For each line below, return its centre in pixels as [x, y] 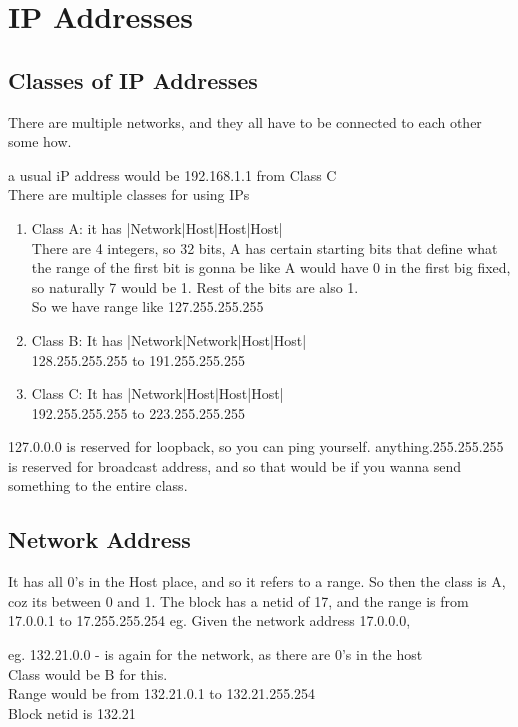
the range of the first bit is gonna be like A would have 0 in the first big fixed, [271, 267]
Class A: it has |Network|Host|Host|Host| [157, 227]
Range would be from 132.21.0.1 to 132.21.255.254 [162, 693]
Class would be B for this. [88, 673]
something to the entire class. [98, 485]
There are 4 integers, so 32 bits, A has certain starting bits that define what [264, 247]
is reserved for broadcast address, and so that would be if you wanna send [235, 465]
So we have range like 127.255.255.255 [147, 306]
